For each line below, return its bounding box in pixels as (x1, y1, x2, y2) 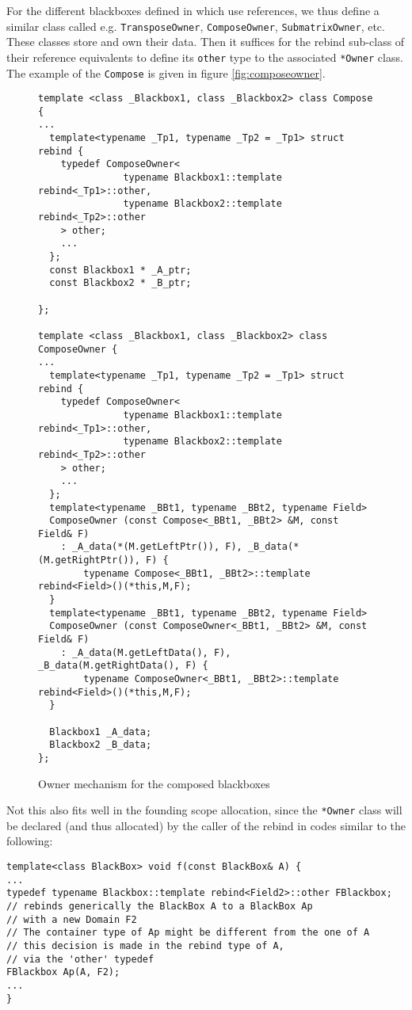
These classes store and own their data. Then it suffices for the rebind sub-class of (6, 33, 405, 50)
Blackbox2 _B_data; (49, 739, 152, 751)
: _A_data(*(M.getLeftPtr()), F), (60, 541, 242, 553)
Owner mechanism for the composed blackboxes (38, 775, 270, 791)
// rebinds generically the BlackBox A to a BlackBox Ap (6, 901, 313, 913)
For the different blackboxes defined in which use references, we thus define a (6, 2, 380, 18)
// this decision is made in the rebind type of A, (6, 940, 284, 951)
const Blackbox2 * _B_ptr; (49, 277, 192, 289)
